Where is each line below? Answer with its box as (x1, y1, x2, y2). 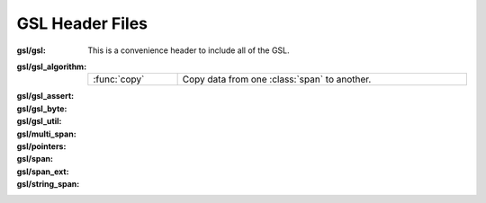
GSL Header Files (16, 13, 148, 33)
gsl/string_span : (16, 179, 80, 190)
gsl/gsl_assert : (16, 91, 75, 101)
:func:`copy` (93, 73, 145, 85)
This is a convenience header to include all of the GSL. (87, 45, 290, 56)
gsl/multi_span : (16, 128, 76, 139)
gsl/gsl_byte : (16, 103, 67, 114)
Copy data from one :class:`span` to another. (182, 73, 372, 85)
